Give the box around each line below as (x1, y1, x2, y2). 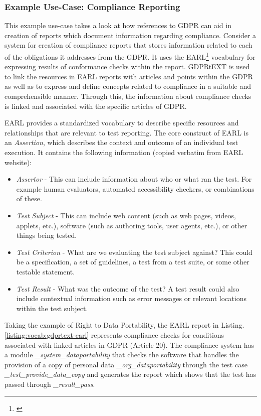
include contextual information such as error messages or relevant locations (16, 293, 246, 304)
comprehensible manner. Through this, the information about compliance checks (5, 91, 251, 101)
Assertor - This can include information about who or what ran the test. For (16, 174, 252, 184)
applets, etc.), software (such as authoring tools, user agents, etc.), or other (16, 220, 247, 230)
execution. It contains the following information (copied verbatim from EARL (5, 147, 243, 157)
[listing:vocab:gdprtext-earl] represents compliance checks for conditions (5, 329, 224, 340)
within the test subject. (16, 303, 88, 313)
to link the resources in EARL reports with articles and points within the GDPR (5, 71, 253, 81)
